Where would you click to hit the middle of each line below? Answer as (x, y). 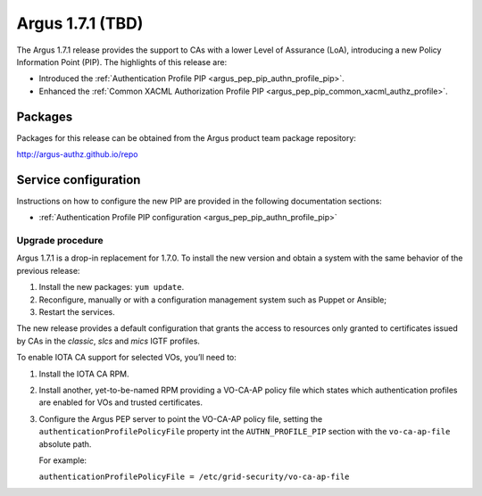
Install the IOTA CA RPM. (84, 374)
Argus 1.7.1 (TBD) (80, 23)
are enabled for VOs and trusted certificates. (121, 402)
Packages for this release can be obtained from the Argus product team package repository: (187, 137)
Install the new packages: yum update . (112, 287)
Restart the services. (77, 312)
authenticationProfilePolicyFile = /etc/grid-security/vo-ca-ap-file (194, 477)
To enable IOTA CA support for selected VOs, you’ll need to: (126, 358)
